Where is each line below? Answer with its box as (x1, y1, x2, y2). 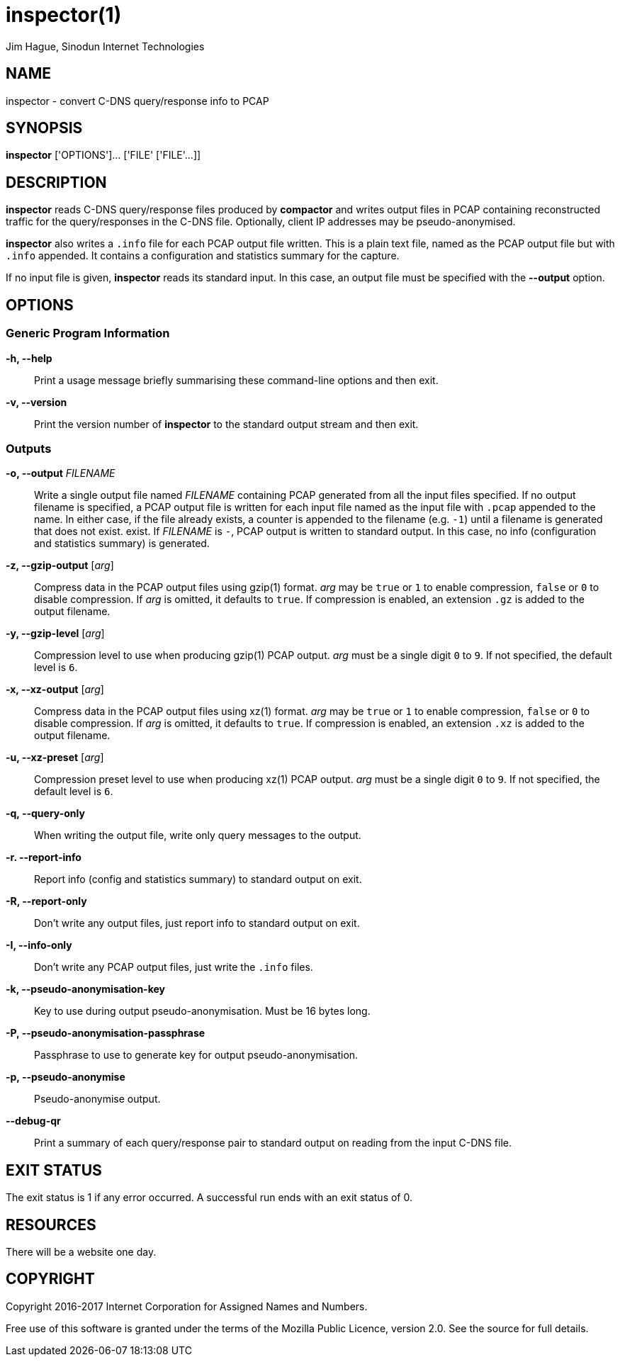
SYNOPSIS (6, 119, 83, 137)
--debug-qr (6, 1115, 61, 1127)
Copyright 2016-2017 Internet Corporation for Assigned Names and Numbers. (6, 1300, 368, 1312)
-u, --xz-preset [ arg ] (6, 751, 104, 764)
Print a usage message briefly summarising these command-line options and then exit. (34, 373, 439, 386)
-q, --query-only (6, 807, 85, 820)
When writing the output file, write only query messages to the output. (34, 829, 361, 842)
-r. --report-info (6, 851, 81, 864)
